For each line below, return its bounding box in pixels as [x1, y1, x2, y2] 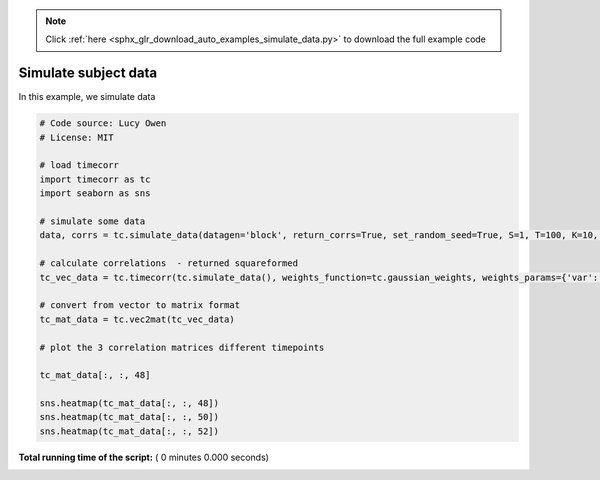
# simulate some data [39, 216, 146, 227]
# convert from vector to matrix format [39, 300, 240, 311]
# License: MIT [39, 131, 114, 143]
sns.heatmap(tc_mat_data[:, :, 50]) [39, 411, 220, 423]
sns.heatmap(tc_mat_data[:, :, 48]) [39, 398, 220, 409]
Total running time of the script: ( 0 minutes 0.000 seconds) [18, 451, 270, 463]
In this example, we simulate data [18, 91, 156, 103]
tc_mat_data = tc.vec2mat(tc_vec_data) [39, 313, 235, 325]
